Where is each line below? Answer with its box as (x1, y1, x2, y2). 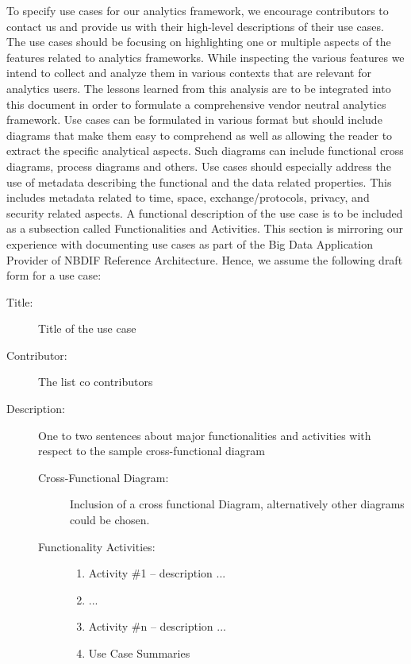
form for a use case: (6, 267, 102, 284)
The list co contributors (38, 373, 153, 390)
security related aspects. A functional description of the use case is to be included (6, 204, 403, 221)
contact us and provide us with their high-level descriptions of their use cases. (6, 17, 384, 34)
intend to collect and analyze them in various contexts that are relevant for (6, 64, 371, 81)
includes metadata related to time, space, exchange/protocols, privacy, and (6, 189, 370, 206)
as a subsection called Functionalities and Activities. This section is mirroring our (6, 220, 403, 237)
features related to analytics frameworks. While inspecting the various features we (6, 48, 405, 65)
